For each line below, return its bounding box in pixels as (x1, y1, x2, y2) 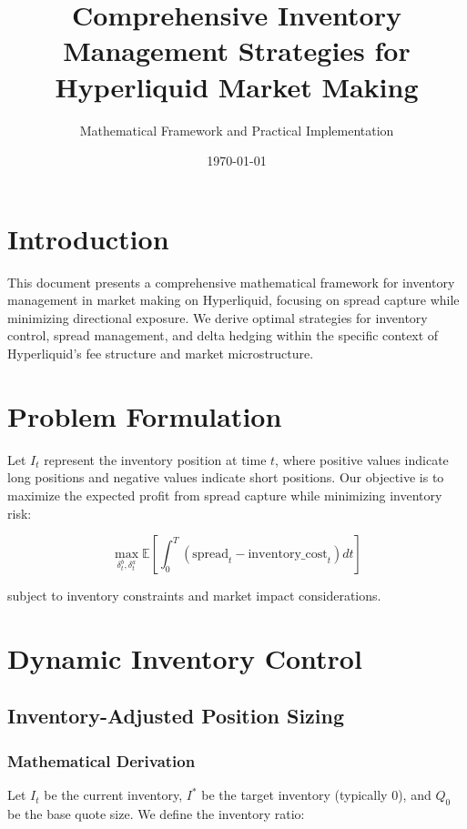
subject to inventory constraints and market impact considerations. (7, 586, 381, 605)
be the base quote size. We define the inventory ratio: (7, 804, 305, 823)
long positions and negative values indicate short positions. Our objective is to (7, 468, 444, 487)
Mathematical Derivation (7, 749, 196, 772)
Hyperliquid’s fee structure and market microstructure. (7, 344, 314, 362)
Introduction (7, 219, 169, 257)
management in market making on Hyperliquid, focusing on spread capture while (7, 290, 460, 309)
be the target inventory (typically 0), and (201, 785, 431, 804)
